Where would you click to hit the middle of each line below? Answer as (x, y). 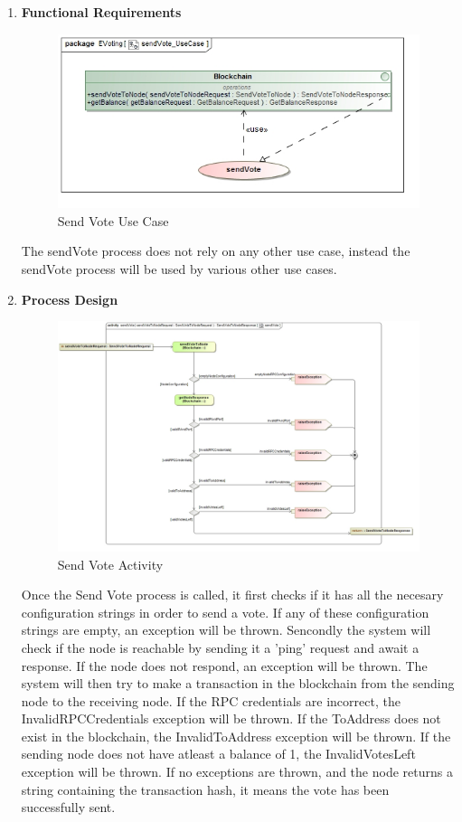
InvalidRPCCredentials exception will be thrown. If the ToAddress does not (231, 718)
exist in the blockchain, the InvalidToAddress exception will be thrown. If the (236, 736)
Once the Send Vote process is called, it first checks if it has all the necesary (232, 595)
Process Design (70, 299)
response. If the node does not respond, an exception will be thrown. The (224, 665)
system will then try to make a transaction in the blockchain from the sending (238, 683)
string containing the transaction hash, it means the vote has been (205, 789)
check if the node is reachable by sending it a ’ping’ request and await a (220, 647)
